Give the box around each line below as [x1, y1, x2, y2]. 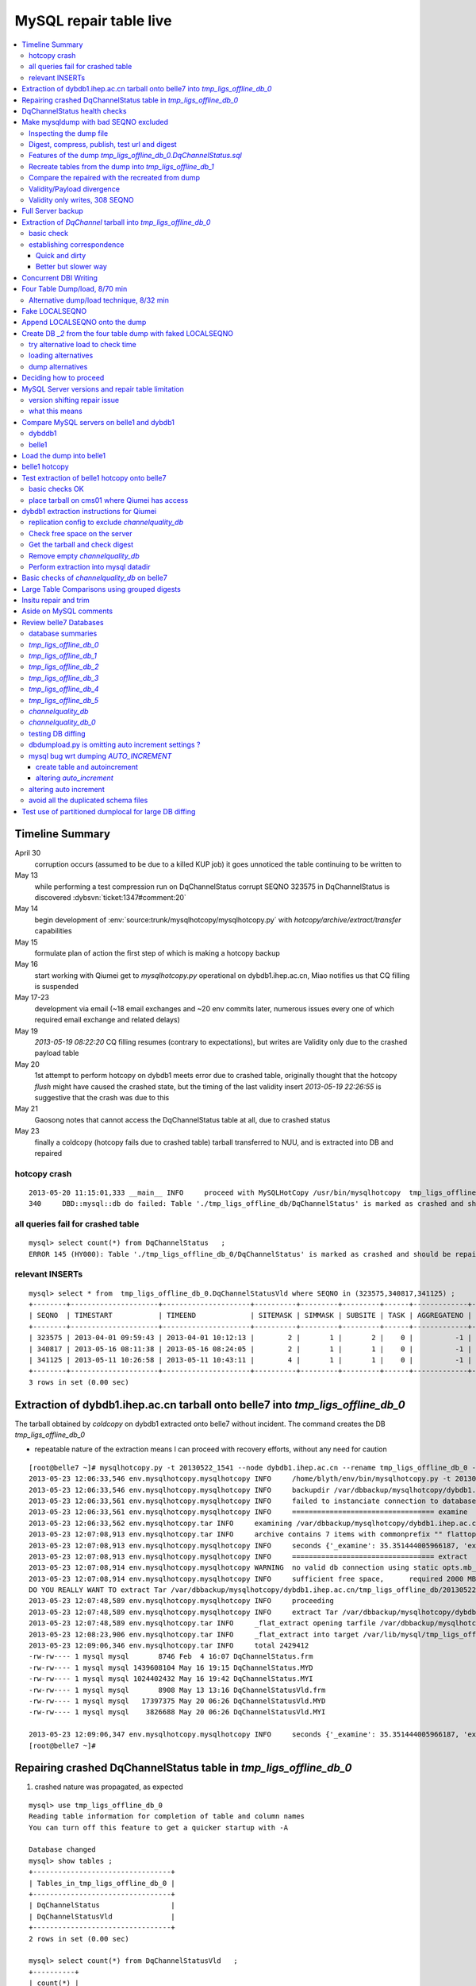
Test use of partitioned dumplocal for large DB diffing [21, 806, 196, 816]
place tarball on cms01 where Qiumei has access [29, 495, 189, 504]
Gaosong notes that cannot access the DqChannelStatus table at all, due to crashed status [34, 1115, 331, 1124]
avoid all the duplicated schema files [29, 795, 148, 806]
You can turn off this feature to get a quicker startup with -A [29, 1823, 289, 1832]
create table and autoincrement [36, 762, 139, 771]
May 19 [14, 1026, 39, 1036]
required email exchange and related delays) [34, 1015, 180, 1025]
